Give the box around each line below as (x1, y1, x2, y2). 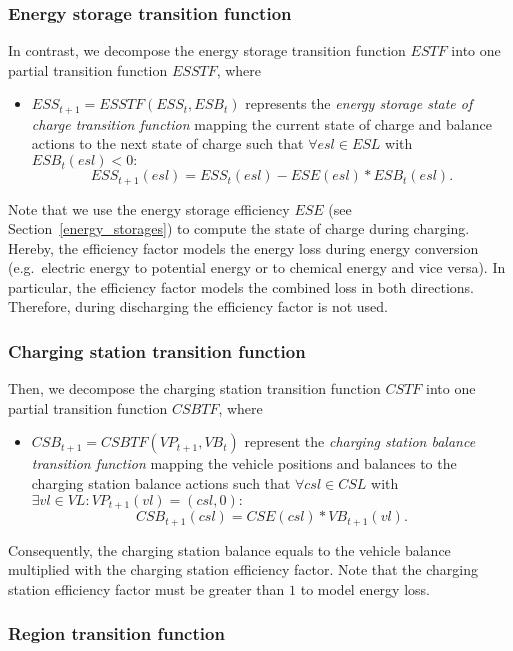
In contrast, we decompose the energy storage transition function (8, 40, 406, 61)
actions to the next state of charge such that (31, 133, 304, 154)
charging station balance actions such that (31, 473, 291, 494)
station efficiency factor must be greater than (8, 578, 285, 599)
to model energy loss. (300, 578, 430, 599)
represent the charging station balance (244, 431, 476, 452)
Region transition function (8, 621, 225, 646)
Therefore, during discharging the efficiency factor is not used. (8, 296, 388, 317)
